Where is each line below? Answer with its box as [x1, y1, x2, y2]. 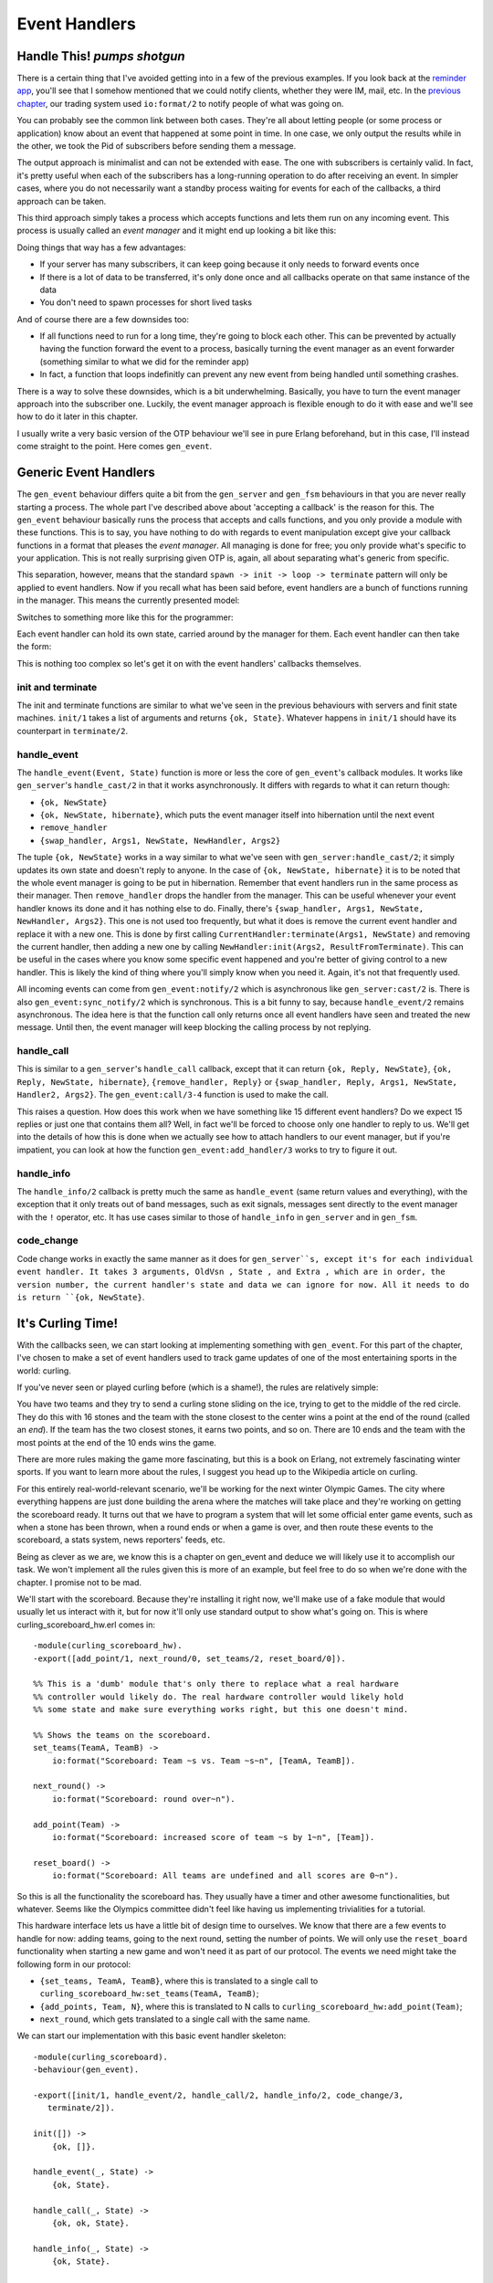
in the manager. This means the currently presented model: [16, 594, 240, 606]
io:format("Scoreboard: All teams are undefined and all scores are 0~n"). [51, 1870, 399, 1881]
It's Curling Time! [16, 1315, 119, 1331]
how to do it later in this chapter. [16, 411, 139, 422]
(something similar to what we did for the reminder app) [39, 356, 250, 367]
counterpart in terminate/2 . [16, 725, 128, 736]
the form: [16, 641, 52, 652]
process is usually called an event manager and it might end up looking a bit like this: [16, 225, 337, 237]
